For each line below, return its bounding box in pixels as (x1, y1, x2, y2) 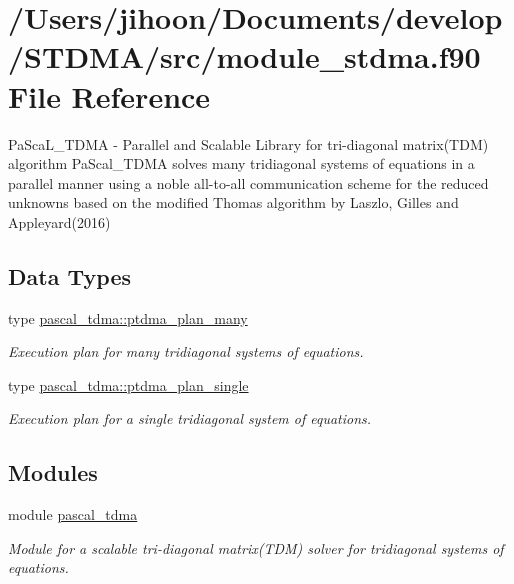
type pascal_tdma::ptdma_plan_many (8, 307, 248, 328)
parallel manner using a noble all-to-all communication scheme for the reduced (8, 172, 489, 193)
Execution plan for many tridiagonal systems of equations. (8, 341, 364, 362)
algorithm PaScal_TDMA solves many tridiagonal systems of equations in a (8, 153, 475, 174)
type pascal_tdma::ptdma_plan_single (8, 374, 249, 395)
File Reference (8, 75, 211, 116)
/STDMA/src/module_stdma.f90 (8, 36, 481, 77)
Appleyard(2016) (8, 211, 111, 232)
